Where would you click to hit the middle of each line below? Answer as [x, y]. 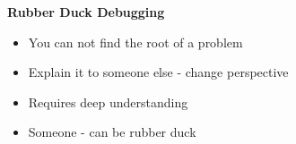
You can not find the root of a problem [135, 42]
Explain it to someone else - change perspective [158, 72]
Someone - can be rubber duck [112, 132]
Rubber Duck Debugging [86, 12]
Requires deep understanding [108, 102]
